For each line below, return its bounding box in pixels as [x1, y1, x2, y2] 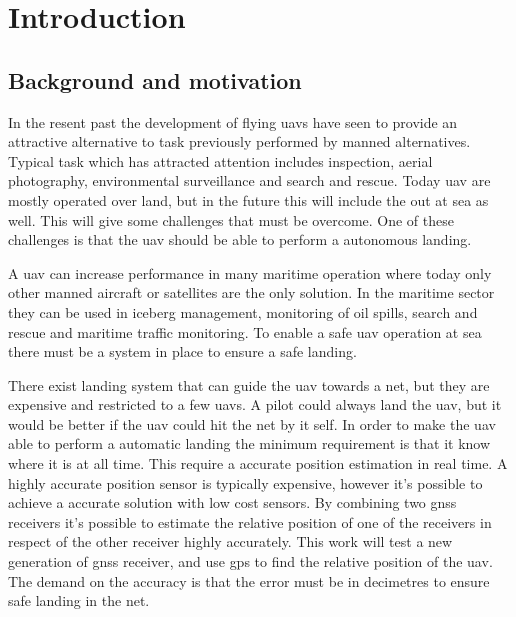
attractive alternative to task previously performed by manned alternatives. [8, 131, 471, 152]
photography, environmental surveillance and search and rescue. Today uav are [8, 170, 491, 191]
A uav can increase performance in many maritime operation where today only [8, 262, 492, 283]
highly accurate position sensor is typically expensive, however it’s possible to [8, 472, 483, 493]
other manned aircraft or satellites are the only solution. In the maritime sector [8, 282, 495, 303]
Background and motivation [8, 64, 302, 95]
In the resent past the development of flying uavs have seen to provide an [8, 111, 458, 132]
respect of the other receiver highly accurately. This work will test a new [8, 531, 453, 552]
